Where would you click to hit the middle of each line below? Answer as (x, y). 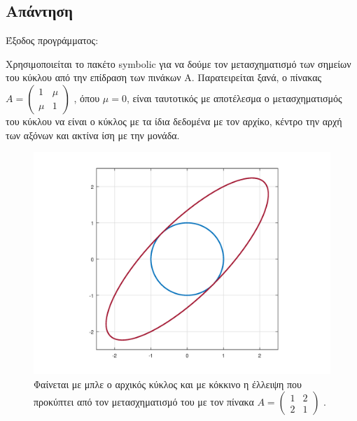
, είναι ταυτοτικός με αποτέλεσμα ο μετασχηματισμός (234, 98)
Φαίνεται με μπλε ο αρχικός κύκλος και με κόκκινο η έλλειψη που (168, 384)
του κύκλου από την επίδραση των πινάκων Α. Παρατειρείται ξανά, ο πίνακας (164, 77)
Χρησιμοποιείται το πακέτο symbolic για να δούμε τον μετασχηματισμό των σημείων (178, 63)
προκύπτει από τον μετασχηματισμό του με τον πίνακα (144, 402)
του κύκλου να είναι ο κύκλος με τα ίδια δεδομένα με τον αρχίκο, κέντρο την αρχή (174, 121)
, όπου (87, 98)
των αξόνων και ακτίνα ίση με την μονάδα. (93, 135)
